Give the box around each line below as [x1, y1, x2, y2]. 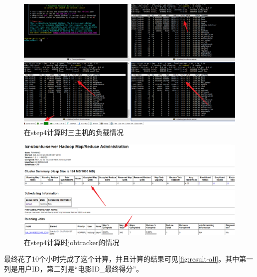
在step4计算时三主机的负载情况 [24, 127, 124, 138]
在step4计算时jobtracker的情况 [24, 237, 120, 247]
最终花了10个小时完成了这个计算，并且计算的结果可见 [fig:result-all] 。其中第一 [4, 254, 254, 264]
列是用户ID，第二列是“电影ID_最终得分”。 [4, 264, 143, 274]
